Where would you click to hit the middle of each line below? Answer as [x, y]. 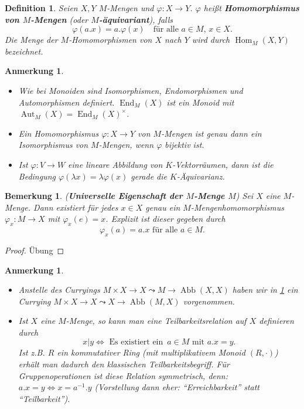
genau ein [163, 207]
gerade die [149, 176]
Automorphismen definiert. [66, 102]
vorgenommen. [209, 301]
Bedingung [37, 176]
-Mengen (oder [59, 19]
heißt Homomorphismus [251, 8]
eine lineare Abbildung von [115, 164]
